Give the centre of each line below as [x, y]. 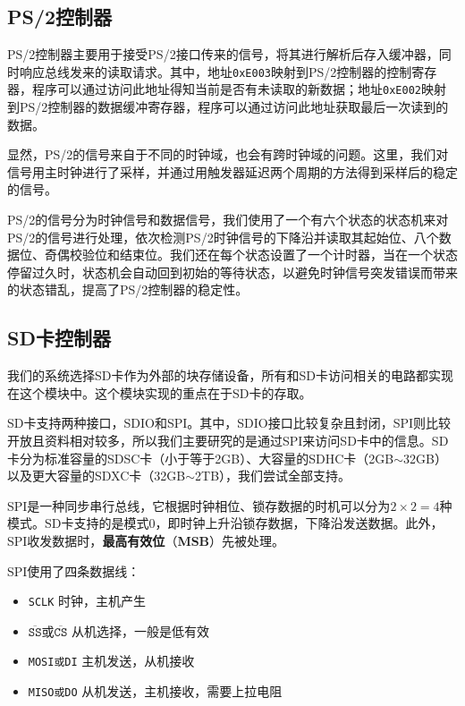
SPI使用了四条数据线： [74, 570]
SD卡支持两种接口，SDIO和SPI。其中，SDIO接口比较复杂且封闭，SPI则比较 [229, 423]
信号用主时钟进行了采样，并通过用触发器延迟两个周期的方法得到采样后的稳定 [232, 171]
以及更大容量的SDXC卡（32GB [97, 476]
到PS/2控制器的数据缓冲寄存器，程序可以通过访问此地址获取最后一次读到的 [228, 107]
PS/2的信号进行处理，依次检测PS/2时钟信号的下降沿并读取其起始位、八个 [223, 237]
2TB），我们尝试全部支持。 [273, 476]
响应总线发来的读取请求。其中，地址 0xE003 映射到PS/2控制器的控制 [216, 71]
